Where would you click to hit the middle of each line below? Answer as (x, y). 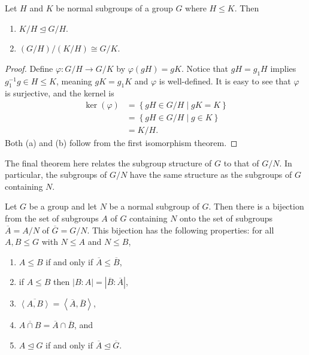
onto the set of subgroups (226, 218)
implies (283, 68)
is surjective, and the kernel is (60, 93)
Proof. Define (29, 68)
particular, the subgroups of (56, 175)
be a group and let (63, 206)
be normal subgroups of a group (114, 8)
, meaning (74, 81)
